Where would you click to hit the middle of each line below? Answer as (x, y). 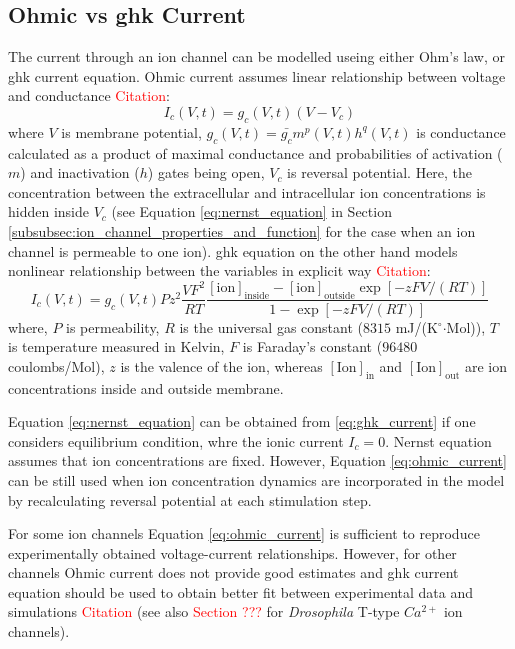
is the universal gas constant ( (271, 326)
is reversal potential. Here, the (380, 172)
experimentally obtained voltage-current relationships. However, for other (232, 552)
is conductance (461, 131)
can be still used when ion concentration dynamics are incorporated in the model (256, 479)
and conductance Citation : (89, 95)
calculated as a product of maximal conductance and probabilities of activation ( (255, 152)
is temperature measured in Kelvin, (116, 346)
